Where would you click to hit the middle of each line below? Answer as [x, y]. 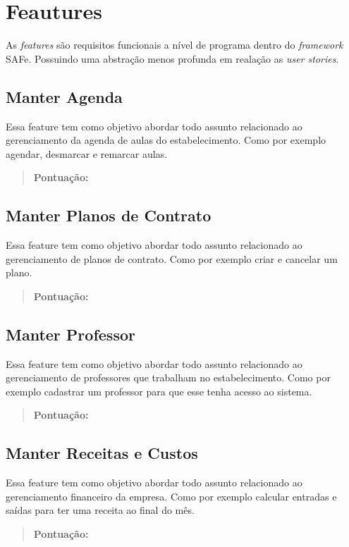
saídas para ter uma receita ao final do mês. [100, 510]
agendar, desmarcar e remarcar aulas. [87, 153]
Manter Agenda [64, 96]
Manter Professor [71, 334]
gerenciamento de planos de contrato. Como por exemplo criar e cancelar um [172, 258]
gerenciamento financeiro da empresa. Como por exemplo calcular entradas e [171, 496]
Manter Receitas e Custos [102, 453]
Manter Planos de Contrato [109, 215]
